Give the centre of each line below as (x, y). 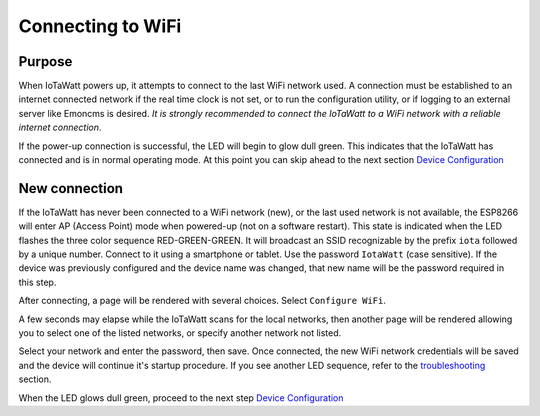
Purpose (45, 61)
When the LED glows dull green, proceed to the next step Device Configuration (181, 397)
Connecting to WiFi (100, 26)
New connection (71, 188)
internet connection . (60, 127)
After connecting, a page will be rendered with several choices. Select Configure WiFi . (202, 301)
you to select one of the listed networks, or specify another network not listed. (180, 333)
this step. (37, 282)
